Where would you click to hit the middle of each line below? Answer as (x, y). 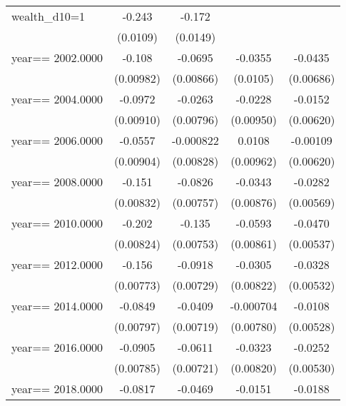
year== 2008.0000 (57, 182)
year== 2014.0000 (57, 306)
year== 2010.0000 (57, 223)
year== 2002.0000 (57, 57)
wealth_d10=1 (49, 16)
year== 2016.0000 (57, 347)
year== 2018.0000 (57, 389)
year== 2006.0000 (57, 140)
